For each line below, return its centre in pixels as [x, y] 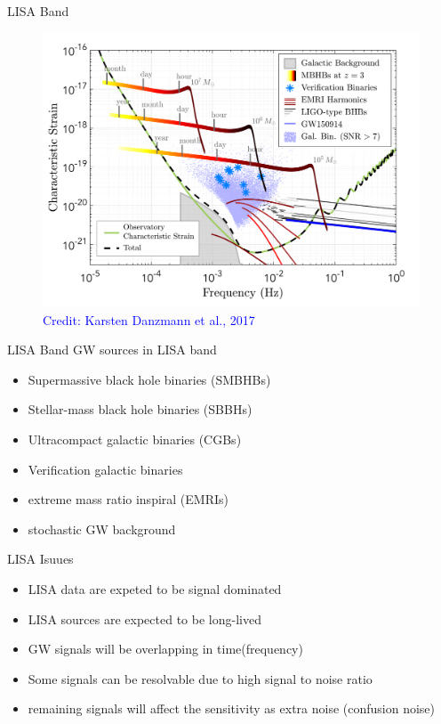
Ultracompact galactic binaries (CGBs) [135, 439]
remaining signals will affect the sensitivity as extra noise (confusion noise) [232, 708]
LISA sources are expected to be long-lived [144, 618]
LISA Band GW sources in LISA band [112, 350]
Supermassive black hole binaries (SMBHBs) [149, 379]
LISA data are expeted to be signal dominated [155, 589]
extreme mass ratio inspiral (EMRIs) [128, 499]
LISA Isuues [40, 559]
